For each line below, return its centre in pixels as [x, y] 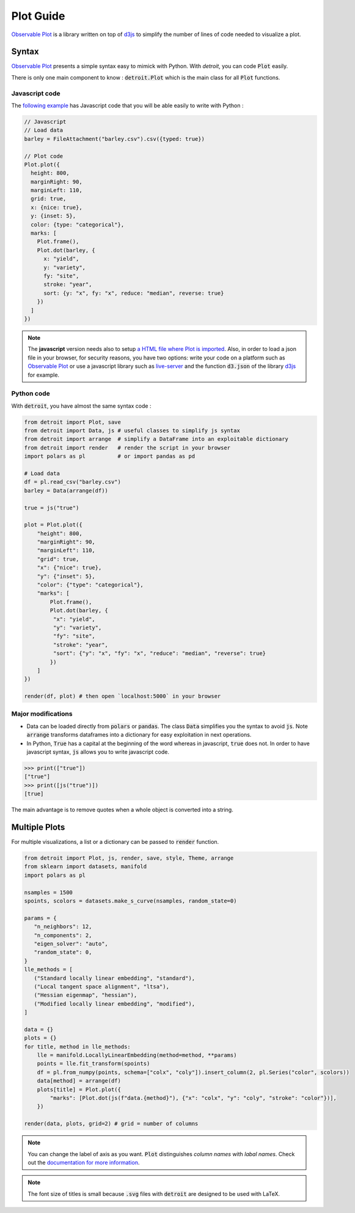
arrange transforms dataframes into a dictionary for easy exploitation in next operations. [139, 735]
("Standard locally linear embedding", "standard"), [115, 978]
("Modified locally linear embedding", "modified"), [115, 1004]
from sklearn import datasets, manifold [85, 867]
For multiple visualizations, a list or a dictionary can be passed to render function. [115, 842]
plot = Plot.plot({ [53, 525]
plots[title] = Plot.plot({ [79, 1089]
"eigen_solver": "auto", [71, 944]
